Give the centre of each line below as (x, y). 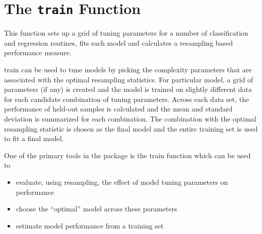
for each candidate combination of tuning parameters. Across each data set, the (127, 99)
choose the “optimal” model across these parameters (96, 209)
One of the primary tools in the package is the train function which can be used (127, 155)
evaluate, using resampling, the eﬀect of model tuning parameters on (122, 182)
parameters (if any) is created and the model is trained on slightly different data (128, 89)
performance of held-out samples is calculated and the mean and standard (118, 109)
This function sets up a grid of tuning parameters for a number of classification (126, 33)
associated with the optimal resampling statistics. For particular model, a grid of (129, 79)
